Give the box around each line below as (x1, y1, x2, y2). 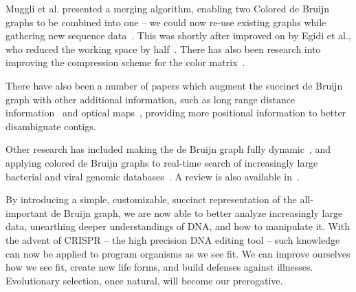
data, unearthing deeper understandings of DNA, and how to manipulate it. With (5, 219, 351, 233)
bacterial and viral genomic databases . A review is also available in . (5, 169, 300, 183)
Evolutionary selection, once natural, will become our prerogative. (5, 273, 283, 287)
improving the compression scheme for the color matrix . (5, 55, 245, 70)
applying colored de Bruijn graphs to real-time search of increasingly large (5, 155, 318, 169)
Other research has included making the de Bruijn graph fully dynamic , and (5, 142, 331, 156)
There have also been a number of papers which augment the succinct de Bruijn (5, 78, 343, 92)
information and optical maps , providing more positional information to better (5, 105, 346, 120)
